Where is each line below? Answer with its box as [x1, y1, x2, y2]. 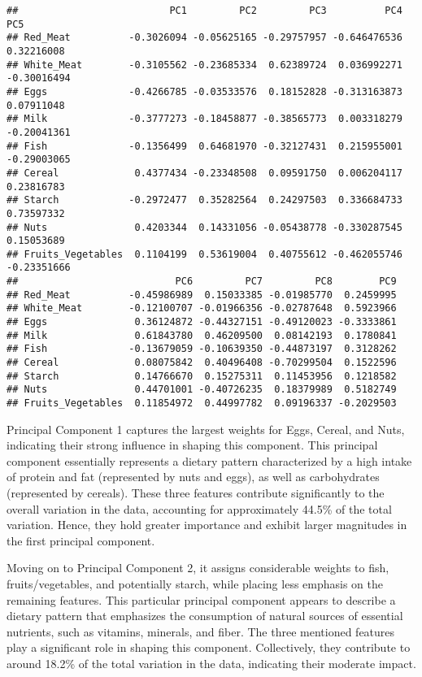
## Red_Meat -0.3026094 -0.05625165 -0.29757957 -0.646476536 [7, 32, 402, 44]
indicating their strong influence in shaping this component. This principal [7, 436, 378, 454]
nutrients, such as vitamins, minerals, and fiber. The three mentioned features [7, 623, 395, 640]
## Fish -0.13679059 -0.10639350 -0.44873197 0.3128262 [7, 343, 397, 355]
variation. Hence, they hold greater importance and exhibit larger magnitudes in [7, 516, 407, 533]
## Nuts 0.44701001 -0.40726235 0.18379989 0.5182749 [7, 384, 397, 396]
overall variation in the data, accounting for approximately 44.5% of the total [7, 500, 392, 517]
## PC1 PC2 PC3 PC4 [7, 5, 402, 16]
